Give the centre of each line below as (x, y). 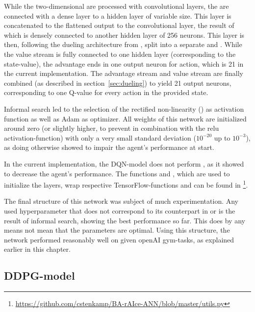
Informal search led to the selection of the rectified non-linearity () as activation (124, 108)
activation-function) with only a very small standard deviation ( (100, 137)
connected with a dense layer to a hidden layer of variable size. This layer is (118, 15)
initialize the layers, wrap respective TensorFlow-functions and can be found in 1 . (126, 184)
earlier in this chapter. (37, 249)
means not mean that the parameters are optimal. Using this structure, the (117, 230)
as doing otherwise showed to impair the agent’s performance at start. (109, 147)
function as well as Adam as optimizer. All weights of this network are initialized (125, 118)
